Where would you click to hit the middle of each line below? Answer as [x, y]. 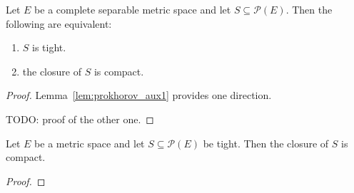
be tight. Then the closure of [266, 143]
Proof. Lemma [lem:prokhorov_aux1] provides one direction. [139, 95]
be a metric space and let [90, 143]
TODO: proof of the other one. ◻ [80, 119]
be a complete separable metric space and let [133, 9]
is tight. [49, 47]
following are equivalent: [59, 23]
